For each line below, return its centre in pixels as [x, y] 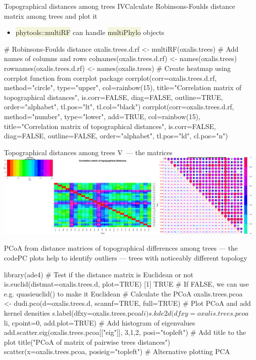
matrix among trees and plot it [51, 16]
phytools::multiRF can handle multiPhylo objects [90, 32]
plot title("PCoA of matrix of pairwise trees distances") [87, 342]
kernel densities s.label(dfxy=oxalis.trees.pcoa [73, 312]
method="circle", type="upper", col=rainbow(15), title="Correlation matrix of [123, 87]
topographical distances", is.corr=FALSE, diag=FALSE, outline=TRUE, [113, 97]
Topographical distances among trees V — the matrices [88, 152]
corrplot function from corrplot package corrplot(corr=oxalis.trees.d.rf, [110, 78]
